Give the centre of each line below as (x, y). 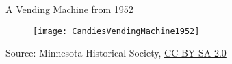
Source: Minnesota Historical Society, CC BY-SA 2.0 (116, 53)
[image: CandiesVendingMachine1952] (116, 31)
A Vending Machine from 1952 (69, 9)
